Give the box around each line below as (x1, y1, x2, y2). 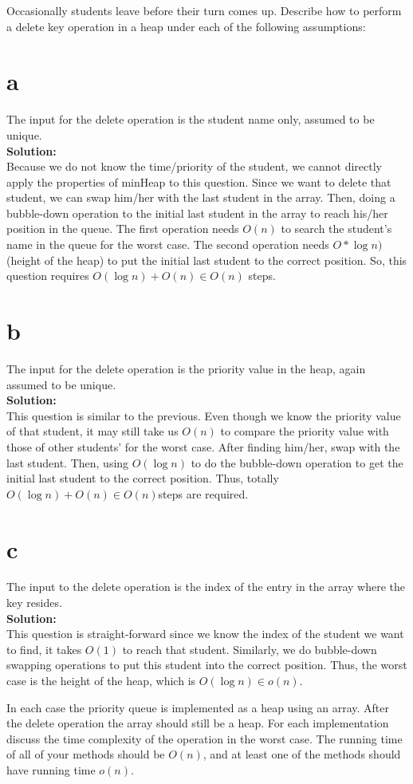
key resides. (6, 594, 62, 611)
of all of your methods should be (6, 746, 165, 762)
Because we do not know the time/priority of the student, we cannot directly (6, 158, 382, 175)
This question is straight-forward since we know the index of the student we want (6, 625, 404, 642)
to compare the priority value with (220, 423, 389, 439)
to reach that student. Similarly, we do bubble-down (122, 640, 377, 657)
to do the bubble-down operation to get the (191, 454, 403, 471)
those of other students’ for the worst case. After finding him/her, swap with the (6, 438, 400, 455)
